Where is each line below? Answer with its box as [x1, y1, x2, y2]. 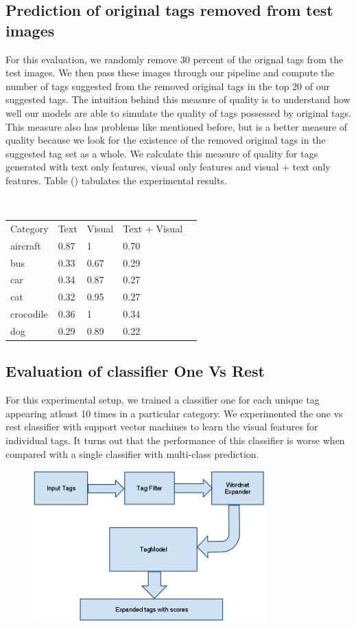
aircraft [10, 238, 41, 252]
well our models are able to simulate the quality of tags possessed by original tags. [5, 105, 351, 120]
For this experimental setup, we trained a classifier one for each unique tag [5, 393, 320, 407]
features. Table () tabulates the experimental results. [5, 173, 227, 187]
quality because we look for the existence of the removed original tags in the [5, 133, 326, 147]
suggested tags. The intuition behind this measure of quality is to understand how [5, 92, 351, 107]
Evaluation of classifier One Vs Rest [5, 360, 265, 382]
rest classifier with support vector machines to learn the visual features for [5, 419, 318, 434]
